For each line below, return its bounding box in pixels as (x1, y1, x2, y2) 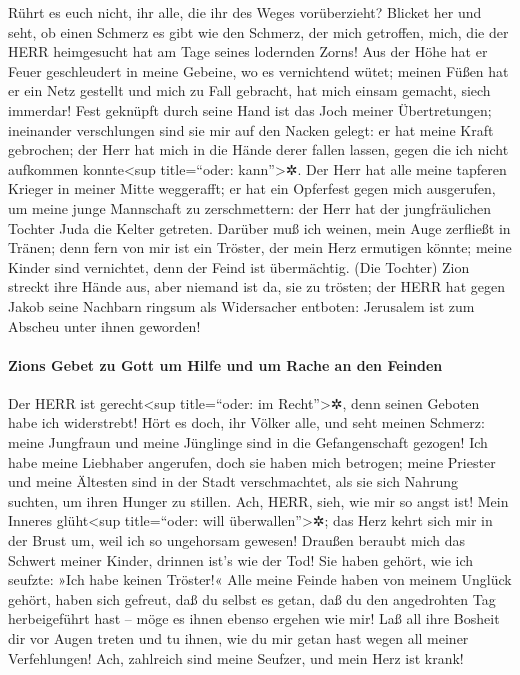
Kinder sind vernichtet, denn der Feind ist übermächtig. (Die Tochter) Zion (8, 256, 470, 277)
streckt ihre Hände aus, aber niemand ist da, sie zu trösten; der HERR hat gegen (8, 276, 505, 297)
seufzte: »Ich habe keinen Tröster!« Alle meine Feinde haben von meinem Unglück (8, 569, 512, 590)
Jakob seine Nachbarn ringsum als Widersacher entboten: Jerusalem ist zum (8, 295, 475, 316)
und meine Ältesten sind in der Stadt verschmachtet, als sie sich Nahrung (8, 471, 459, 492)
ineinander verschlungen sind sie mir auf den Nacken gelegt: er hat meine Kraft (8, 119, 494, 140)
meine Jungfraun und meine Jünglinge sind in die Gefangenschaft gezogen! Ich (8, 432, 488, 453)
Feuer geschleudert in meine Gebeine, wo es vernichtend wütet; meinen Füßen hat (8, 60, 509, 81)
